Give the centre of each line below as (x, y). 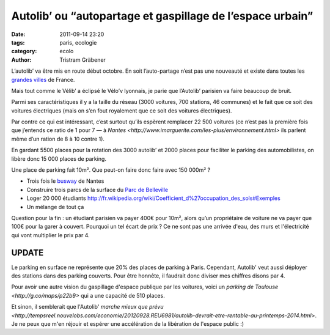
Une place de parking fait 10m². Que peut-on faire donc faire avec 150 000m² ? (111, 170)
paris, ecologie (78, 42)
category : (24, 51)
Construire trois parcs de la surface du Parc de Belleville (97, 190)
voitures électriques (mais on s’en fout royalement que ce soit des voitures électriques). (122, 111)
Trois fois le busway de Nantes (65, 181)
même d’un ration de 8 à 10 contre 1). (58, 139)
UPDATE (28, 253)
